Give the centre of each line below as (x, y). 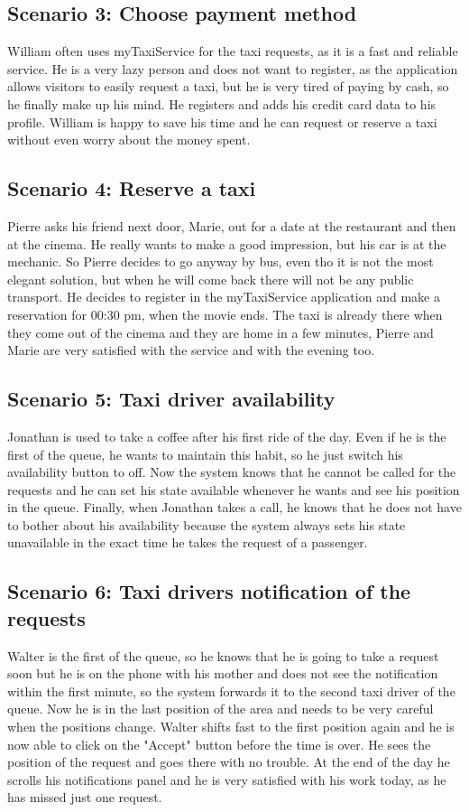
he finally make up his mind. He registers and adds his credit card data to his (222, 103)
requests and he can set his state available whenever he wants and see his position (234, 489)
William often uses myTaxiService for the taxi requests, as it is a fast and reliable (233, 51)
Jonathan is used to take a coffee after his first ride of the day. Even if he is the (227, 436)
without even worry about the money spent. (129, 140)
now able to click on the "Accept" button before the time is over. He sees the (219, 744)
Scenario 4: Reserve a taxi (132, 188)
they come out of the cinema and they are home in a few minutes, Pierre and (221, 332)
